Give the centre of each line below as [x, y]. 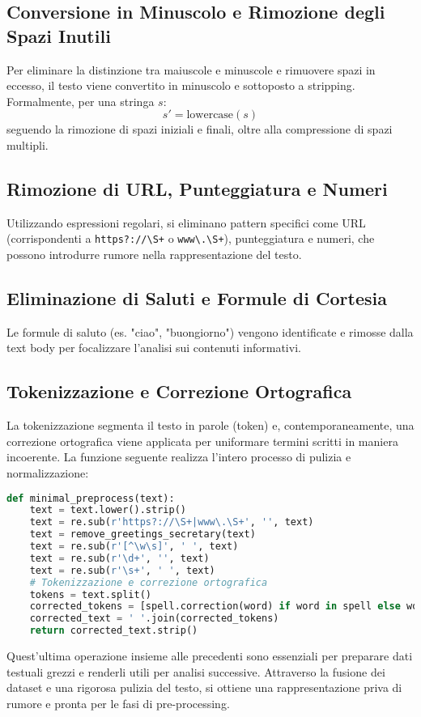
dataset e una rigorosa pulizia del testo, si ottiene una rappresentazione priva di [204, 687]
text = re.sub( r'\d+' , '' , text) [119, 558]
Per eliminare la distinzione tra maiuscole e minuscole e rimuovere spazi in [191, 69]
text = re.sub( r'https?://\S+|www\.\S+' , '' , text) [172, 522]
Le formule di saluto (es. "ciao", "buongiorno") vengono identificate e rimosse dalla [210, 331]
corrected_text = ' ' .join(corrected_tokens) [154, 619]
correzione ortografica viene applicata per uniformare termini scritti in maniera [202, 441]
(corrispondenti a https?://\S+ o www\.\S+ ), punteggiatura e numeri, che [191, 238]
